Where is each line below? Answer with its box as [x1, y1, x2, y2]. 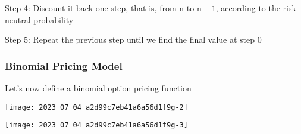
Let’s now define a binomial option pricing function [5, 82, 192, 94]
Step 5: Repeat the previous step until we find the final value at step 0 [5, 33, 262, 46]
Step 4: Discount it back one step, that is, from [5, 2, 177, 14]
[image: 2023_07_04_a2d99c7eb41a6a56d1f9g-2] [5, 103, 188, 111]
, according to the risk [215, 2, 296, 14]
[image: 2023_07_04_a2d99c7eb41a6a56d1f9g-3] [5, 121, 188, 130]
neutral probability [5, 13, 74, 25]
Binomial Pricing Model [5, 58, 123, 73]
